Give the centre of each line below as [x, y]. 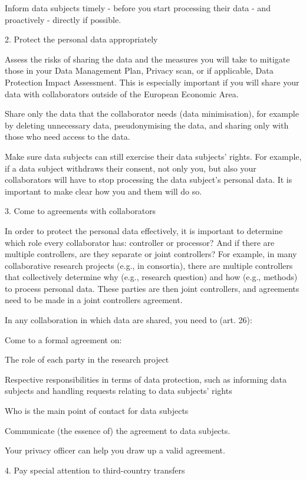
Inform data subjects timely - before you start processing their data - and [138, 8]
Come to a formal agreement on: [63, 339]
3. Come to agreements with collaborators [80, 211]
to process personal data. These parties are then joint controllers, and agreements [152, 288]
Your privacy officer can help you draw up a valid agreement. [115, 450]
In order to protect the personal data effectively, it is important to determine [144, 230]
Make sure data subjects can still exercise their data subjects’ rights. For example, [153, 156]
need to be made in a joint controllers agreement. [94, 300]
